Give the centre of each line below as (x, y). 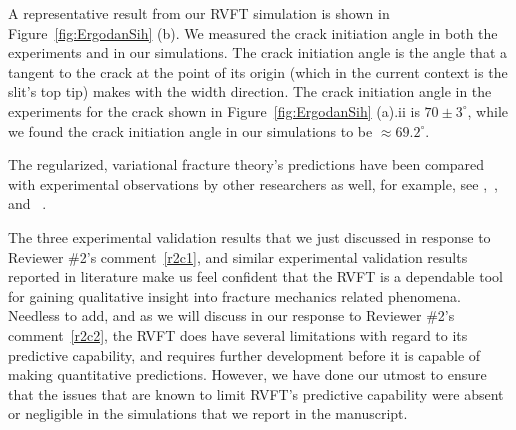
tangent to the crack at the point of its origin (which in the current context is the (258, 71)
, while (488, 110)
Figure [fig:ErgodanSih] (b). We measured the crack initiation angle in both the (253, 32)
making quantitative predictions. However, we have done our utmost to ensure (247, 374)
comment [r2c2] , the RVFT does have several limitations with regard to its (238, 334)
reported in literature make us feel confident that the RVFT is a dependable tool (255, 276)
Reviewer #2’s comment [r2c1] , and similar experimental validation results (238, 256)
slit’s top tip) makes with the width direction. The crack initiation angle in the (250, 91)
